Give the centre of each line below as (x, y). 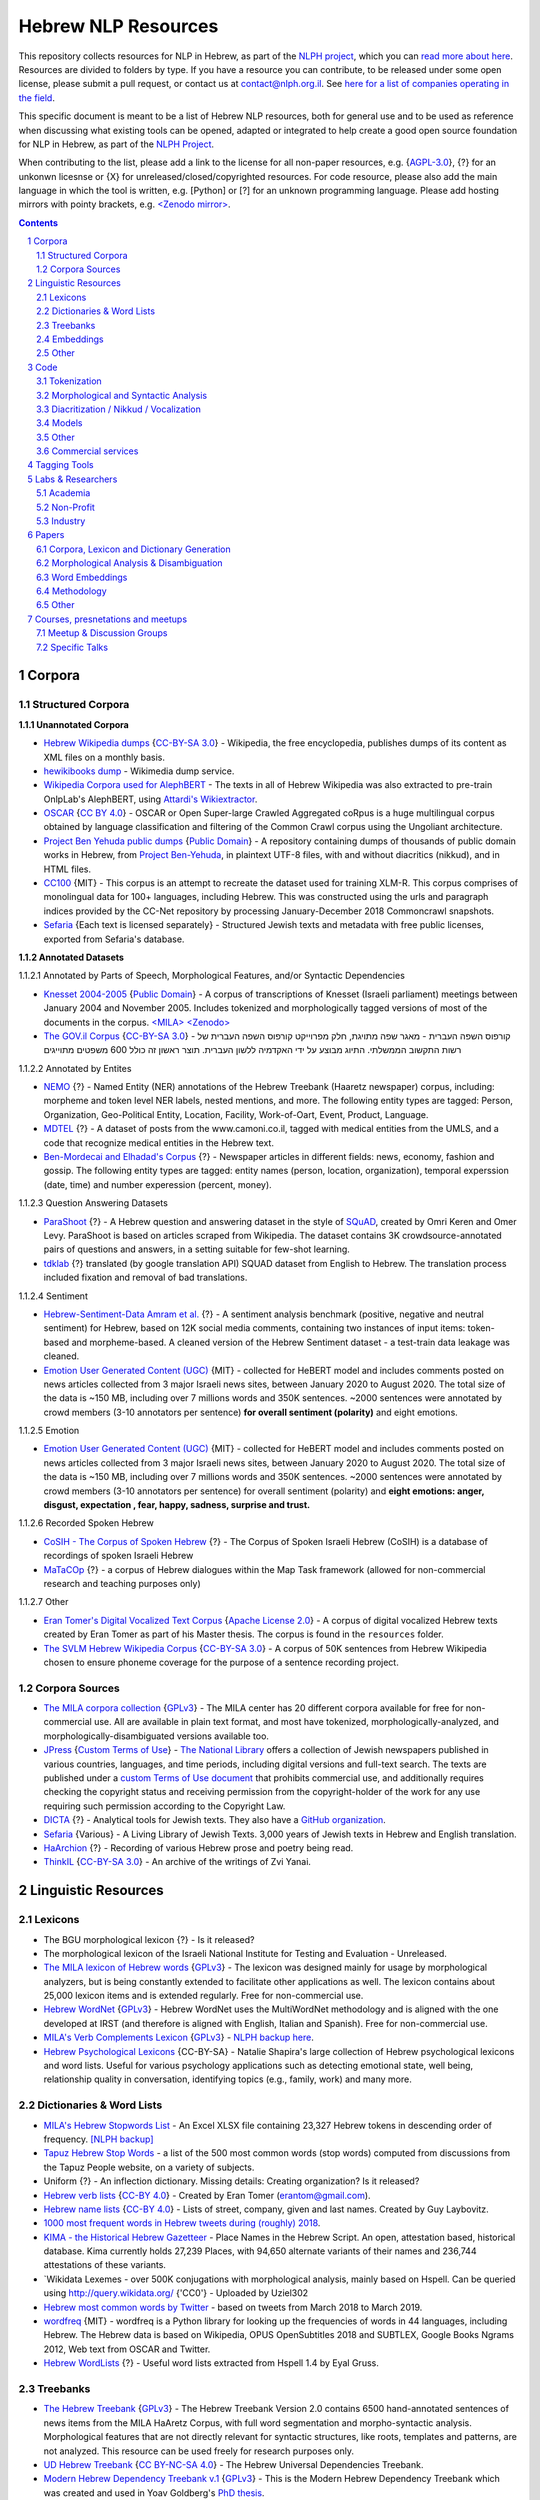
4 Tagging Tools (60, 465)
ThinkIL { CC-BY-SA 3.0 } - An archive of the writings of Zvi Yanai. (177, 1862)
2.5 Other (55, 353)
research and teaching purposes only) (122, 1583)
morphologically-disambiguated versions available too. (156, 1736)
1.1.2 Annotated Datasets (71, 957)
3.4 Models (59, 423)
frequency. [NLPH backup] (98, 2139)
